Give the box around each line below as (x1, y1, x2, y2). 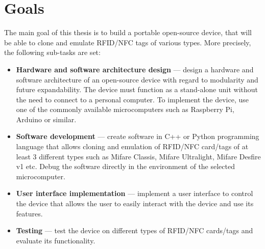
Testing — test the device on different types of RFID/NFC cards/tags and (16, 225, 253, 236)
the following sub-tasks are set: (4, 47, 101, 58)
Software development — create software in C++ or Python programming (16, 131, 259, 142)
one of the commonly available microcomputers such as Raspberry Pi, (16, 104, 234, 115)
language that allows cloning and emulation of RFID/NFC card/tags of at (16, 141, 249, 152)
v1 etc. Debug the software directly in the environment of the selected (16, 161, 235, 172)
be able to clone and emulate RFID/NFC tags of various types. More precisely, (4, 37, 251, 47)
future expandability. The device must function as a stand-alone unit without (16, 84, 258, 95)
